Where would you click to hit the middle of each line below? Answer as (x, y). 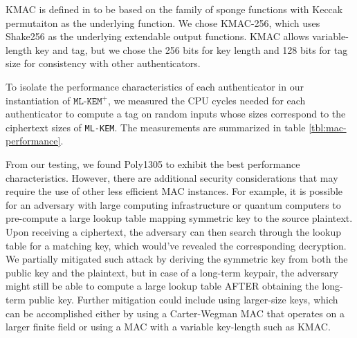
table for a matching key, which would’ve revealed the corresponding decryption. (176, 245)
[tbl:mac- (328, 127)
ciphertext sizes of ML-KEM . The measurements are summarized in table (156, 127)
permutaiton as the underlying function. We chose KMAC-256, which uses (163, 22)
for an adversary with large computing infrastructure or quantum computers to (173, 204)
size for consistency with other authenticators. (103, 63)
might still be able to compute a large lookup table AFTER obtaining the (162, 286)
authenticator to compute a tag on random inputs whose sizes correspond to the (176, 114)
